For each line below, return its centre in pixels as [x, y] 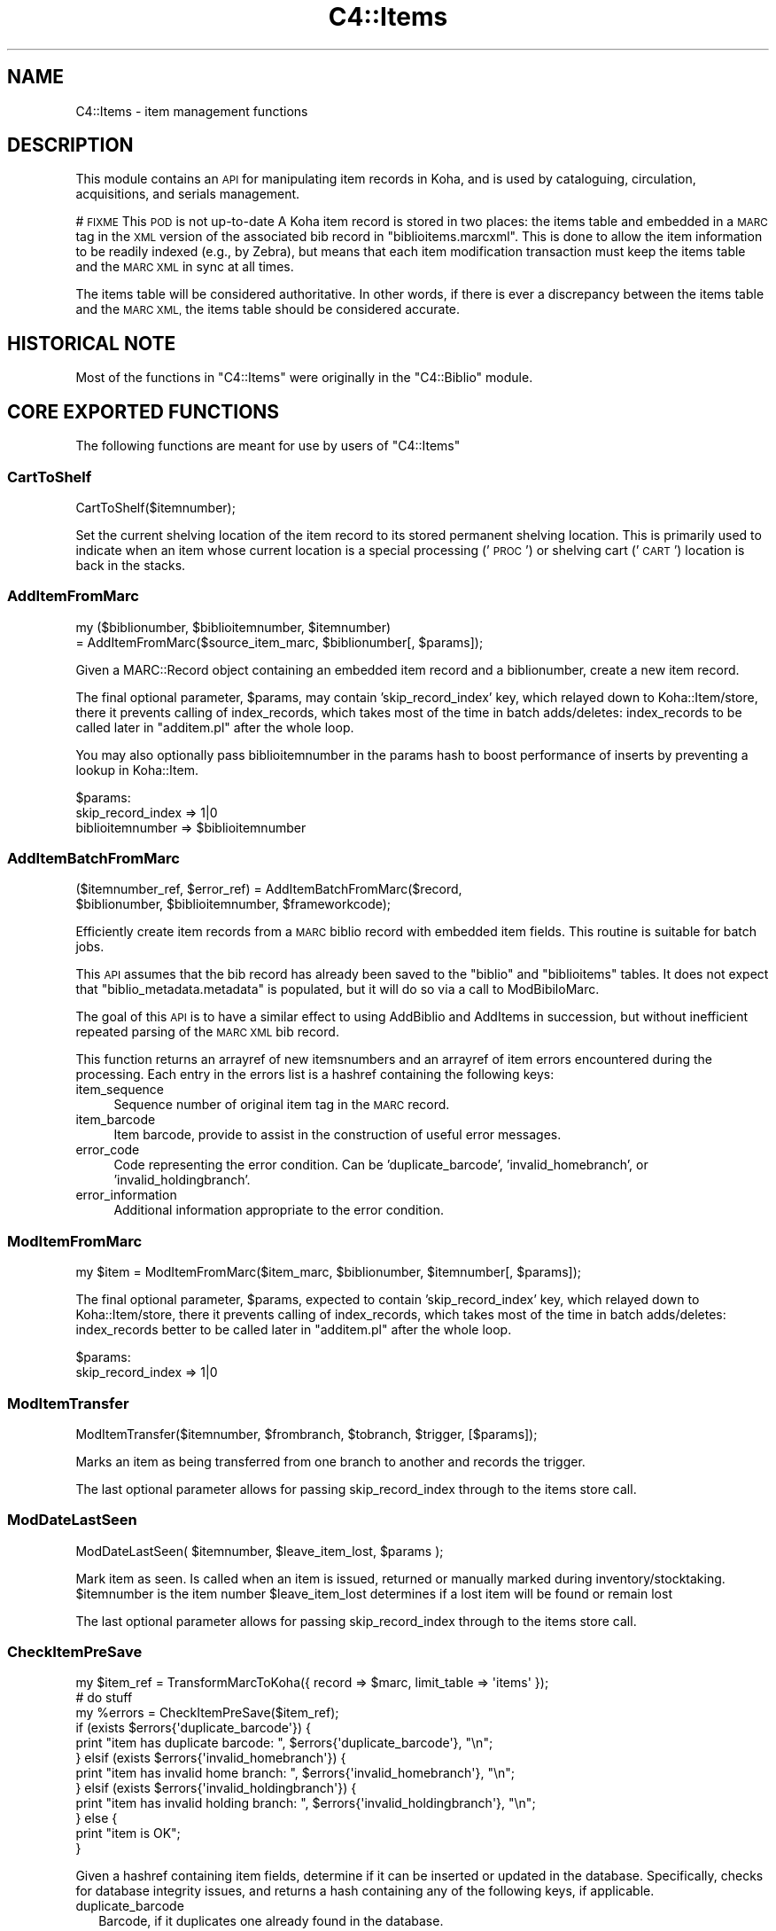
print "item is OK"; [128, 1833]
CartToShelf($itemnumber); [155, 507]
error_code [108, 1150]
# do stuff [104, 1698]
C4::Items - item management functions [192, 111]
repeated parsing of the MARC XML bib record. [207, 1032]
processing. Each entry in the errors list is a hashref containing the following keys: [315, 1075]
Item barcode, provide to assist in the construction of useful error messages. [338, 1135]
